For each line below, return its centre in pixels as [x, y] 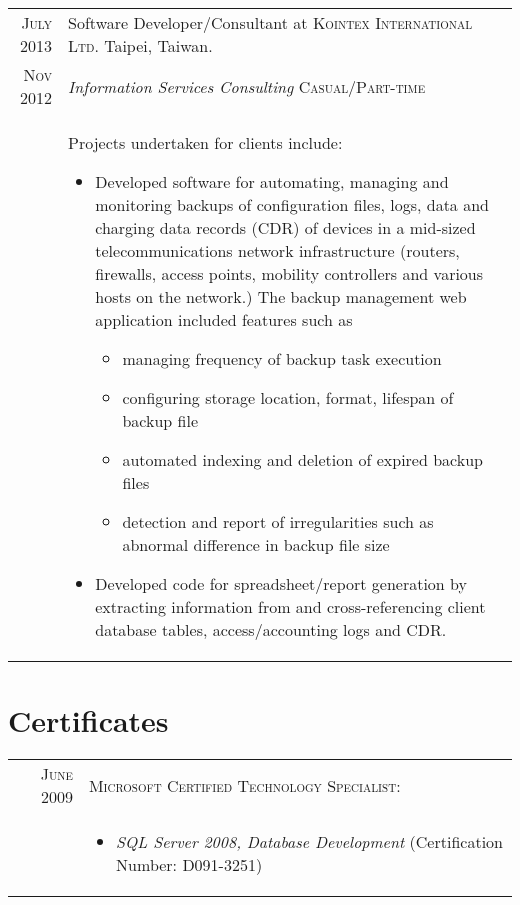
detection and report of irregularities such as [278, 521]
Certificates [88, 720]
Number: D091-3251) [189, 865]
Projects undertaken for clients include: [205, 142]
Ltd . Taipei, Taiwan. [140, 45]
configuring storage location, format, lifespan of [288, 397]
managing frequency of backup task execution [282, 358]
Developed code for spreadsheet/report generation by [281, 583]
